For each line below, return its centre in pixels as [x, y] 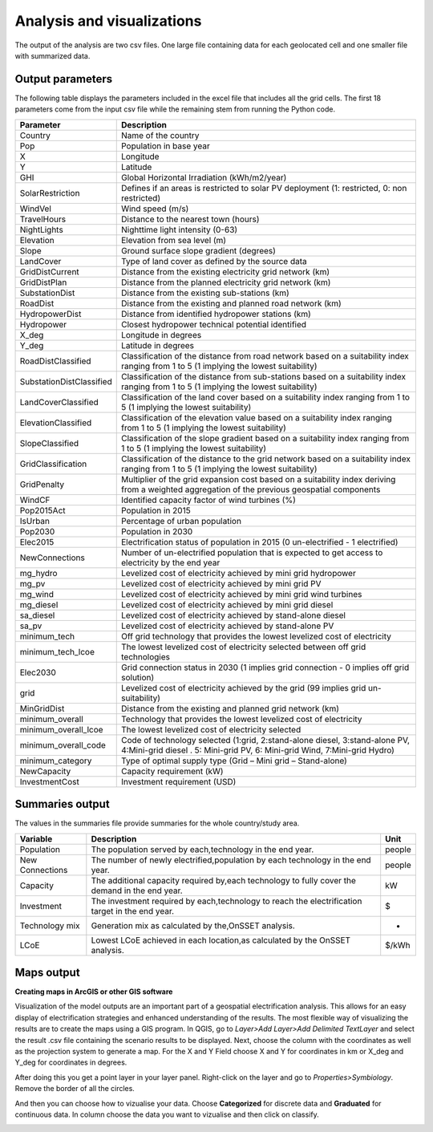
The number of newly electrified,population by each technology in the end [231, 860]
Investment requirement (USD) [178, 781]
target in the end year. [133, 911]
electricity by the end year [170, 562]
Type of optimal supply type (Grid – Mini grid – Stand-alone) [234, 761]
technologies [145, 656]
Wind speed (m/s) [155, 209]
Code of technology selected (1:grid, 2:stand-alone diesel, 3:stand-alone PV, [265, 740]
